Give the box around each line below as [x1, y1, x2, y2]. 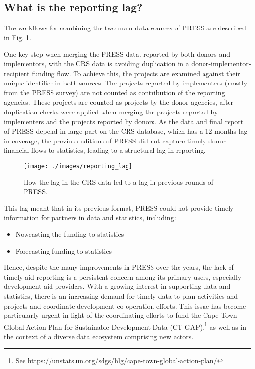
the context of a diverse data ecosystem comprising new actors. [4, 331, 194, 341]
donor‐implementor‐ [191, 58, 251, 68]
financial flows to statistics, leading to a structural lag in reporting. [4, 145, 206, 155]
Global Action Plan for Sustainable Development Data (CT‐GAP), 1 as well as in [4, 320, 246, 332]
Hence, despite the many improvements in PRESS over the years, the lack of [4, 262, 234, 272]
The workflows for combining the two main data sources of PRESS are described [4, 23, 246, 33]
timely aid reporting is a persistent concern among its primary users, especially [4, 271, 242, 282]
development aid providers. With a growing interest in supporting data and [4, 281, 230, 291]
